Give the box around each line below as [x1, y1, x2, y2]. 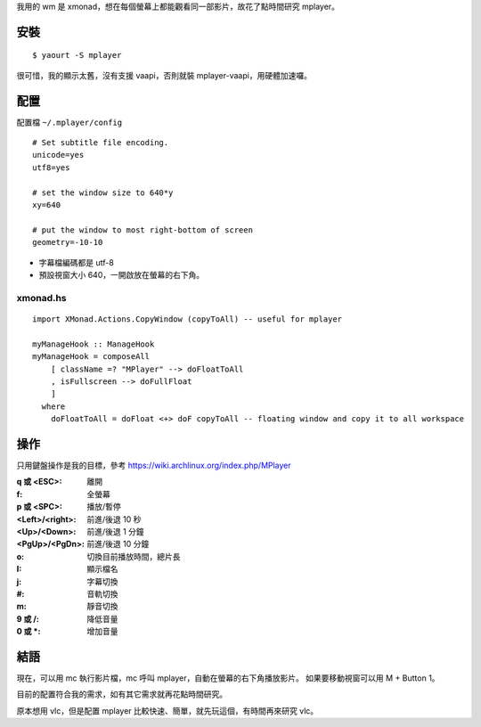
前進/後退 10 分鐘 [86, 539, 150, 550]
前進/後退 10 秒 [86, 513, 142, 525]
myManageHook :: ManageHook [32, 339, 155, 349]
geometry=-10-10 [32, 237, 103, 248]
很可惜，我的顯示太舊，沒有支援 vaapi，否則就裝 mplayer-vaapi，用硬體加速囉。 [16, 69, 312, 80]
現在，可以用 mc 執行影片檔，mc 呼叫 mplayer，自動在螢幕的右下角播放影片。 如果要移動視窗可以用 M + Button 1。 [16, 673, 440, 683]
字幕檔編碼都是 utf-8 [38, 257, 115, 267]
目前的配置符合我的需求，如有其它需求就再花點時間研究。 [16, 689, 227, 699]
